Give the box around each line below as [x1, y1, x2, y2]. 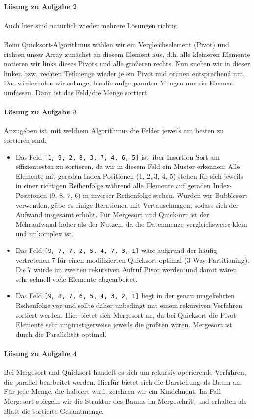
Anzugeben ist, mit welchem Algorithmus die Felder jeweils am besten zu [4, 125, 224, 136]
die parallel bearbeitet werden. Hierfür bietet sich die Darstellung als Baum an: [4, 376, 242, 387]
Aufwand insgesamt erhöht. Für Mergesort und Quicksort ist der [15, 209, 209, 220]
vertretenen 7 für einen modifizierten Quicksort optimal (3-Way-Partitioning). [15, 254, 249, 265]
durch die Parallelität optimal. [15, 329, 107, 339]
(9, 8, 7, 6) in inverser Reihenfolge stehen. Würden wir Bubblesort [49, 190, 248, 200]
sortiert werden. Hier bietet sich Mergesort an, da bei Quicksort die [15, 309, 218, 320]
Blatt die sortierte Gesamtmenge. [4, 405, 104, 416]
